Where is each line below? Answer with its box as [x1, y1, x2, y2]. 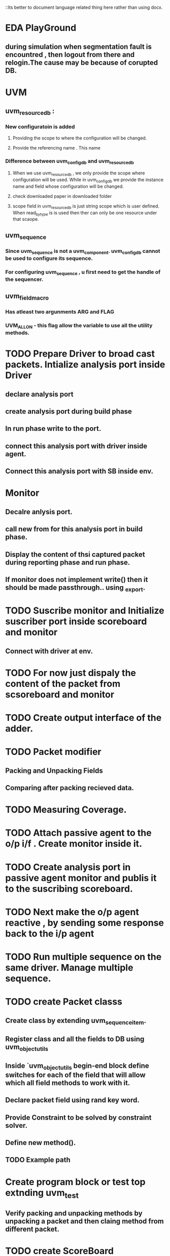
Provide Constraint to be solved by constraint [5, 1113, 152, 1122]
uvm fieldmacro [5, 291, 49, 302]
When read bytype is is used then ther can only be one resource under [12, 210, 157, 217]
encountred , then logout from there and [5, 50, 135, 59]
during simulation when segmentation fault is [5, 42, 152, 51]
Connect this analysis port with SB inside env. [5, 467, 154, 476]
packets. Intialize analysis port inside [5, 359, 165, 370]
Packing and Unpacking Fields [5, 766, 103, 775]
